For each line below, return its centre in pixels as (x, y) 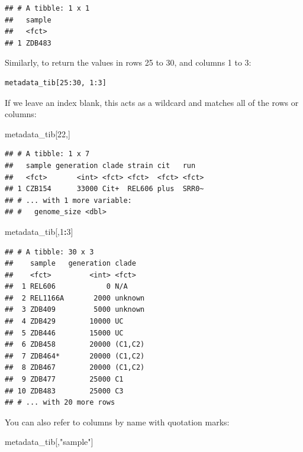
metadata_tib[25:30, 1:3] (56, 83)
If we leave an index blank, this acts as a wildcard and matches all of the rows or (152, 102)
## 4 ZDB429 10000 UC (64, 322)
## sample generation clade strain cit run (100, 165)
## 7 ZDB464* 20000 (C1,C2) (75, 356)
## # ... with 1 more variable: (68, 200)
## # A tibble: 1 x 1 (47, 8)
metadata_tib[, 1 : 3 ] (39, 231)
